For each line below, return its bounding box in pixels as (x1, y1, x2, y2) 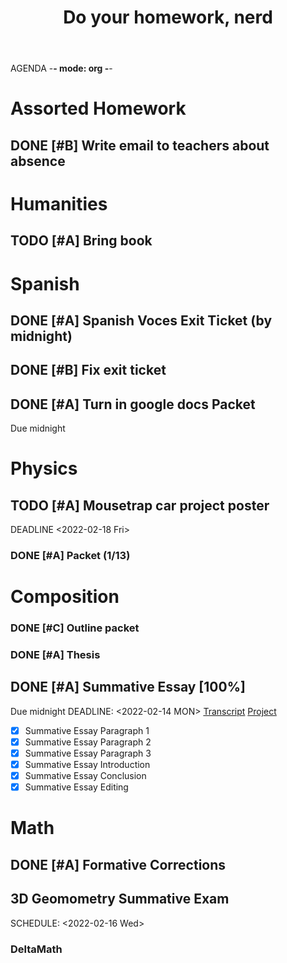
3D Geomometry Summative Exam (10, 891, 230, 908)
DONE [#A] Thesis (10, 648, 101, 662)
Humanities (10, 192, 108, 215)
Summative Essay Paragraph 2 (24, 736, 152, 748)
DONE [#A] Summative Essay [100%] (10, 679, 246, 696)
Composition (10, 586, 120, 608)
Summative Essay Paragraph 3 (24, 747, 152, 760)
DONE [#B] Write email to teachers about (10, 137, 270, 154)
